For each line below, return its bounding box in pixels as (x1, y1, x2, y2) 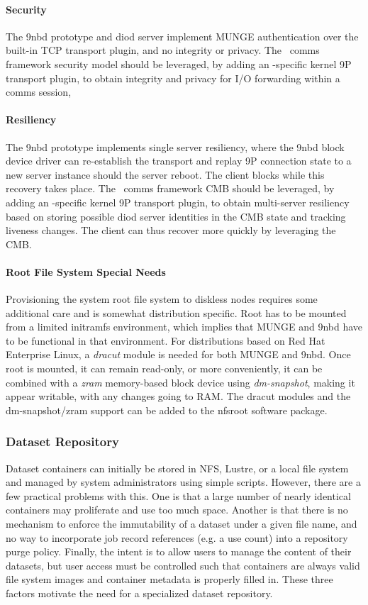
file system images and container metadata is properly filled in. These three (6, 572, 333, 587)
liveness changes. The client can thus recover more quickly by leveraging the (6, 223, 336, 238)
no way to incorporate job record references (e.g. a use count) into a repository (6, 530, 348, 545)
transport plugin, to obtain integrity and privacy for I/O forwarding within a (6, 70, 340, 85)
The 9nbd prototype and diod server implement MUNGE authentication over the (6, 28, 359, 43)
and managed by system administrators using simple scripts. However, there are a (6, 474, 361, 489)
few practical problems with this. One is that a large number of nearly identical (6, 488, 351, 503)
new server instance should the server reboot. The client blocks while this (6, 167, 325, 182)
